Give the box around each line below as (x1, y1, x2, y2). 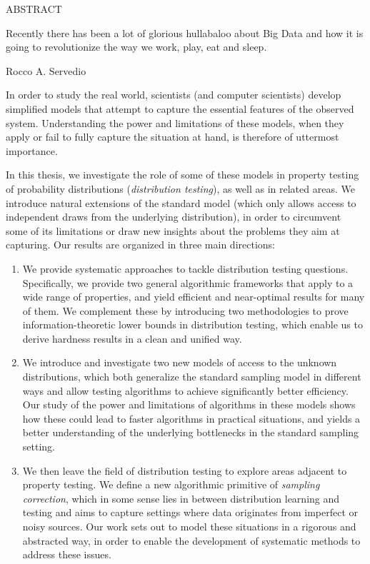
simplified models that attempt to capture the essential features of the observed (6, 101, 354, 116)
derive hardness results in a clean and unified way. (22, 331, 242, 346)
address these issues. (22, 547, 111, 562)
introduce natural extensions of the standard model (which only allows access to (6, 195, 356, 210)
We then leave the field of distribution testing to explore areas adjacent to (22, 463, 347, 478)
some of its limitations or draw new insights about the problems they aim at (6, 223, 340, 238)
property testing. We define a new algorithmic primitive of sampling (22, 477, 320, 492)
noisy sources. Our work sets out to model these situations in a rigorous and (22, 519, 356, 533)
